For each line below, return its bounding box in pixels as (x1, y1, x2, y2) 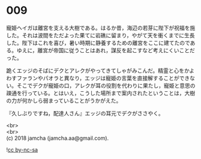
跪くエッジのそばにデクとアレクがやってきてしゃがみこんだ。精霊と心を (6, 67, 185, 74)
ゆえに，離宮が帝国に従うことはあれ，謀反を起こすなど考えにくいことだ (16, 46, 195, 54)
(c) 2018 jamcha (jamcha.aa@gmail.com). (6, 134, 109, 142)
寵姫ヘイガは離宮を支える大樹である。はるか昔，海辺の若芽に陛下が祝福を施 (6, 24, 196, 31)
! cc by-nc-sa (6, 146, 38, 153)
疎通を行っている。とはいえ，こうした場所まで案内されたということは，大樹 (6, 89, 196, 97)
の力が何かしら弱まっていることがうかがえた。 (6, 97, 122, 104)
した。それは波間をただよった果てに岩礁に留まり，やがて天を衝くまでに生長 (6, 31, 195, 39)
